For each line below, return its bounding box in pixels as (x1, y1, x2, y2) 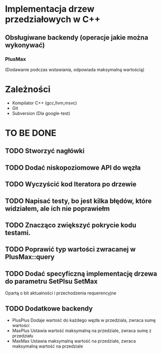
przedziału (12, 332, 34, 338)
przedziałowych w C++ (5, 14, 101, 25)
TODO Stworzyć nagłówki (5, 147, 85, 155)
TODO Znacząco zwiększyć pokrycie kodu (5, 221, 136, 229)
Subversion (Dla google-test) (12, 110, 71, 116)
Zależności (5, 84, 51, 95)
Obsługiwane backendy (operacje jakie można (5, 33, 148, 42)
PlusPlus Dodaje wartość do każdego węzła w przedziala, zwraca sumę (12, 317, 156, 323)
